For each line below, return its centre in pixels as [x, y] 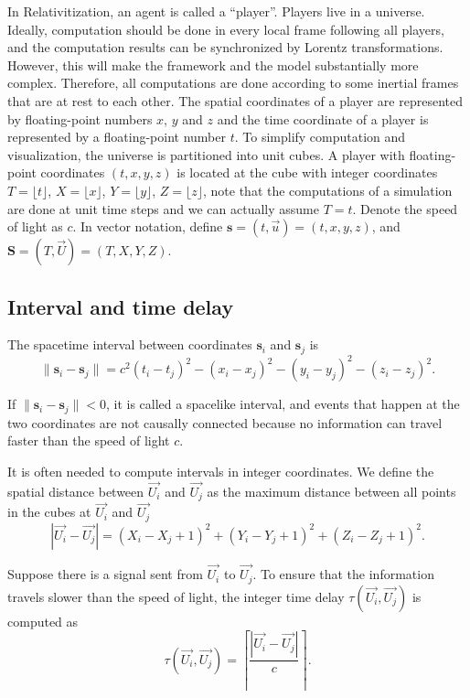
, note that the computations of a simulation [328, 190]
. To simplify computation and [320, 137]
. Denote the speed [405, 208]
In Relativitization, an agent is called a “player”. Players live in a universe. [216, 11]
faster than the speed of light [89, 440]
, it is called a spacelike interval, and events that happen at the [283, 404]
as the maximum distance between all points [331, 491]
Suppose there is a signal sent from [105, 574]
